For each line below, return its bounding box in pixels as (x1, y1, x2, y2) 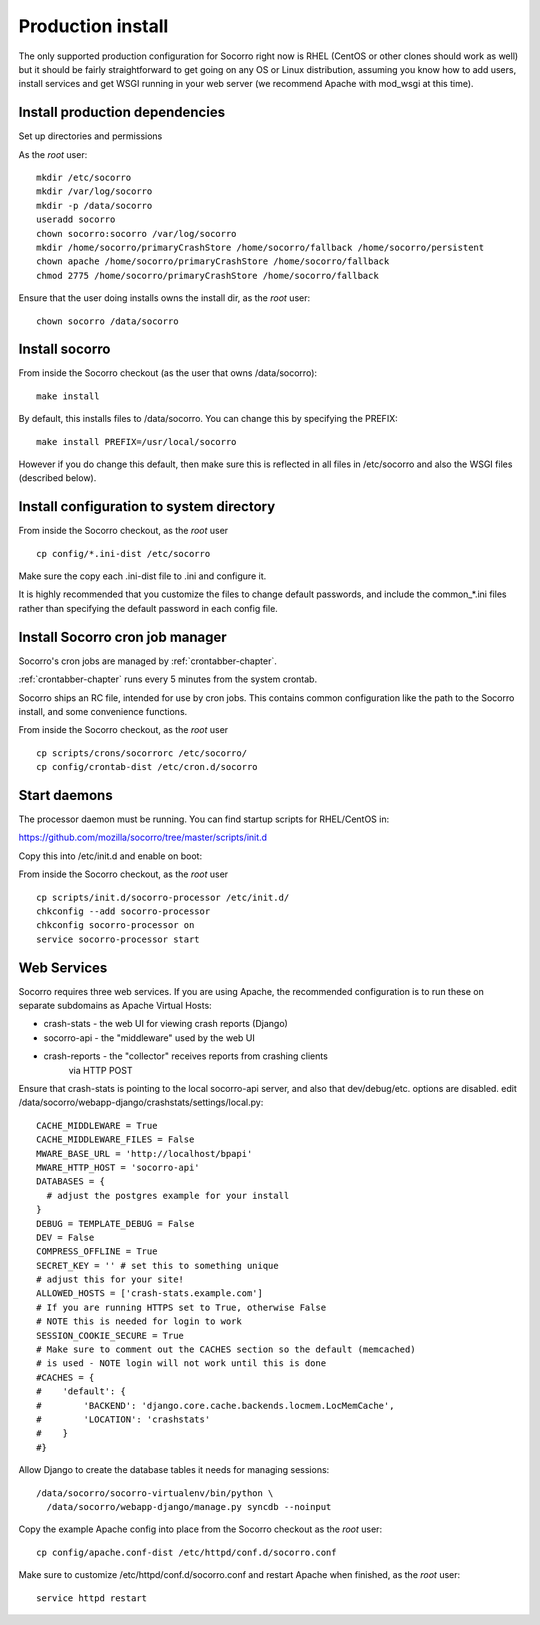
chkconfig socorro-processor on (36, 920, 195, 931)
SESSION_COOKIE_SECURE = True (36, 1330, 185, 1341)
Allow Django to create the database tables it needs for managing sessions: (18, 1464, 330, 1476)
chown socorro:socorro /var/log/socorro (36, 228, 237, 239)
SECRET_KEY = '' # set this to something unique (36, 1260, 279, 1271)
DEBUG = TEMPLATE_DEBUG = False (36, 1218, 195, 1229)
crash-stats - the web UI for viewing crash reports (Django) (43, 1018, 289, 1030)
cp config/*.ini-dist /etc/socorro (36, 548, 211, 559)
